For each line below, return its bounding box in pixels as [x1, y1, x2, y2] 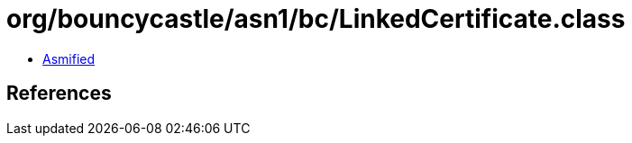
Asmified [42, 50, 96, 67]
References [6, 82, 112, 105]
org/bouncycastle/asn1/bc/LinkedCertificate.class [6, 4, 626, 34]
